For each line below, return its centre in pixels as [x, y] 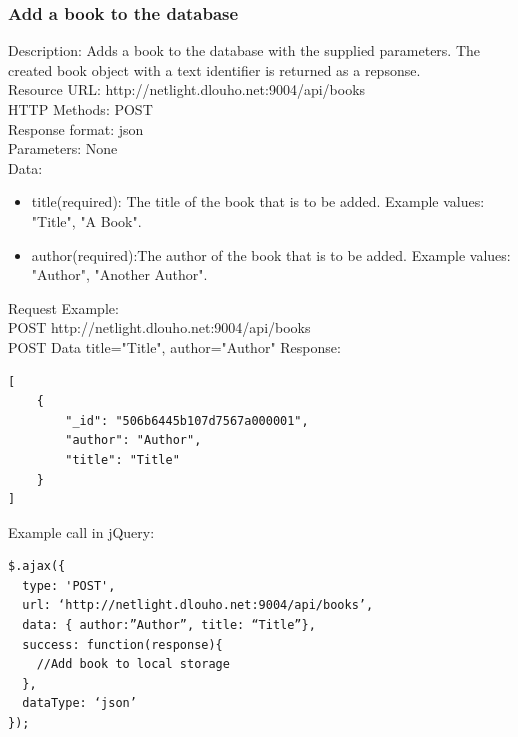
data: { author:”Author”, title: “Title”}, [169, 625]
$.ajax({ [37, 566]
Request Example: [63, 307]
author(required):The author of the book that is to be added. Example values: [271, 254]
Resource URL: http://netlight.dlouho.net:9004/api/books [187, 89]
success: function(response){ [122, 644]
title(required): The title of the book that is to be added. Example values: [258, 201]
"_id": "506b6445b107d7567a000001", [187, 420]
